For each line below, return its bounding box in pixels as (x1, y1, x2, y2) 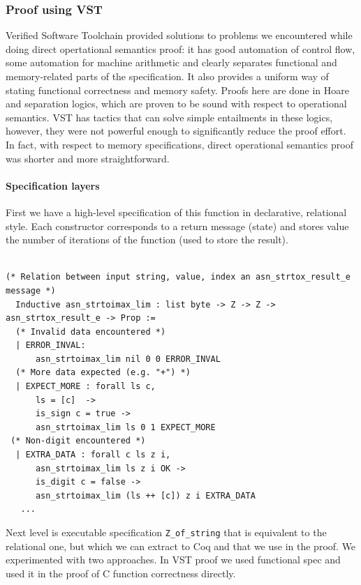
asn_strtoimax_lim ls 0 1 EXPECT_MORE (35, 422, 216, 432)
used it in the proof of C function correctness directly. (6, 565, 236, 580)
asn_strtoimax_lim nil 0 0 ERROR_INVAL (35, 354, 221, 364)
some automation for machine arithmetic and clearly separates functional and (6, 55, 337, 70)
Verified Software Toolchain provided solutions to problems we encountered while (6, 28, 353, 43)
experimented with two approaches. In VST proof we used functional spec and (6, 552, 341, 567)
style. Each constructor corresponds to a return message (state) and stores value (6, 218, 349, 233)
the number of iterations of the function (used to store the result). (6, 232, 288, 247)
